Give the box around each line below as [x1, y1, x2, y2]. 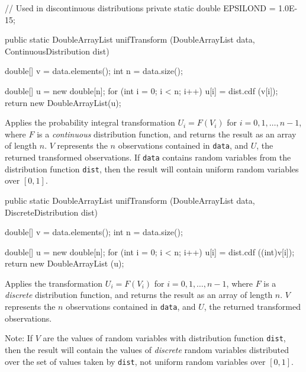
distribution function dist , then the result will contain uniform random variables [5, 162, 299, 175]
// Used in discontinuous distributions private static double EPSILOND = [5, 2, 276, 14]
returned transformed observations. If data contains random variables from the [5, 151, 291, 163]
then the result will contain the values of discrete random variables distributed [5, 343, 289, 355]
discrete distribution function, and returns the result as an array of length [5, 288, 273, 301]
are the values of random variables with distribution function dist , [43, 332, 286, 344]
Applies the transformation [5, 277, 103, 289]
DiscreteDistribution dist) [5, 206, 98, 218]
